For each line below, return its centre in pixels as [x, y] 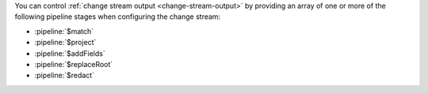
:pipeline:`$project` [65, 43]
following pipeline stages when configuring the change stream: [118, 17]
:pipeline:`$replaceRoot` [74, 64]
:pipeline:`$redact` [65, 76]
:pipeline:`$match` [64, 31]
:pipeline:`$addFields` [70, 53]
